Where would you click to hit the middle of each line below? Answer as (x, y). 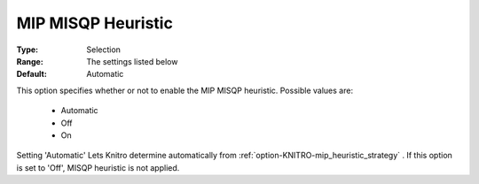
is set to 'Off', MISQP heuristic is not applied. (98, 167)
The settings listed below (132, 61)
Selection (104, 50)
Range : (30, 61)
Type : (27, 50)
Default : (32, 74)
